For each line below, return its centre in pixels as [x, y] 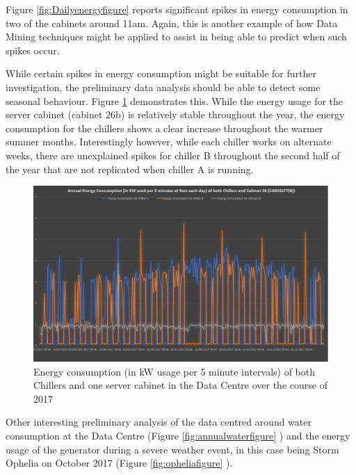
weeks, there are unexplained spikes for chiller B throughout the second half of [173, 155]
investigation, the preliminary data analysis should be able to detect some [163, 87]
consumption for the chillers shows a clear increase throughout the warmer [164, 128]
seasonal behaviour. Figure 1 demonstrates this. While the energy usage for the [175, 100]
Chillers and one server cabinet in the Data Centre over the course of [180, 385]
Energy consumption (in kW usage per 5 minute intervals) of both [175, 371]
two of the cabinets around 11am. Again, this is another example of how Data [172, 23]
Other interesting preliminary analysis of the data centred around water [159, 422]
